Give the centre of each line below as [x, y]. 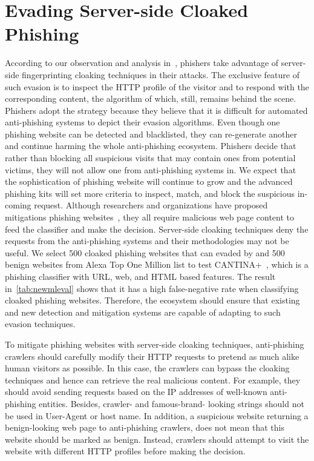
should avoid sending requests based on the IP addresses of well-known [136, 392]
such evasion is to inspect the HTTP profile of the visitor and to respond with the [157, 86]
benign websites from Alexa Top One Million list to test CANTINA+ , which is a [157, 264]
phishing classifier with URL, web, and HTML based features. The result [140, 276]
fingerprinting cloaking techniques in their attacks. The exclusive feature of [161, 74]
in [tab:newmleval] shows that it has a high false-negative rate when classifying [152, 288]
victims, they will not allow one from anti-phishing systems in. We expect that [151, 169]
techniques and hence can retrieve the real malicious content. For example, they [153, 380]
